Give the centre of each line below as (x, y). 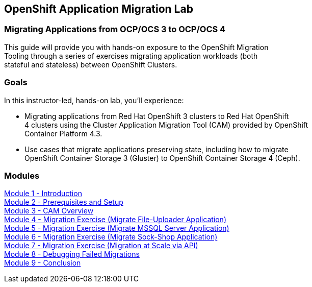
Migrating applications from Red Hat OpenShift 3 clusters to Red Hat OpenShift (157, 116)
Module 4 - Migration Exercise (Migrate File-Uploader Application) (115, 220)
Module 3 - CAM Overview (49, 211)
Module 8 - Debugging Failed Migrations (72, 254)
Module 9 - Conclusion (43, 263)
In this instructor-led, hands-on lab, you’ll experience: (94, 100)
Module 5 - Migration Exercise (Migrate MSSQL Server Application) (117, 228)
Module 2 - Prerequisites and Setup (64, 202)
